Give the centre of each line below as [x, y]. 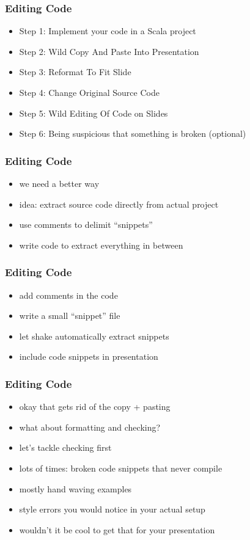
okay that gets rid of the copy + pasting [95, 407]
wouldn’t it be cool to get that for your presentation [117, 529]
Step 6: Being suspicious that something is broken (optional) [133, 133]
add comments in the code [68, 295]
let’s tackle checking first [65, 447]
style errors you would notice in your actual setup [112, 509]
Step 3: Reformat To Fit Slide [75, 72]
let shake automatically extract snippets [94, 336]
